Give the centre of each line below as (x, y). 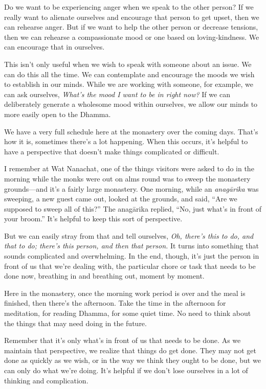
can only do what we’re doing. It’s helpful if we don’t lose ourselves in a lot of (126, 370)
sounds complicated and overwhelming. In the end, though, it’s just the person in (132, 256)
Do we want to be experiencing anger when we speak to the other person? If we (129, 7)
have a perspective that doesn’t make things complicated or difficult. (112, 151)
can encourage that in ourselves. (54, 47)
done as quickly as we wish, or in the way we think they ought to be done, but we (132, 360)
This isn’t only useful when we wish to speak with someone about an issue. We (128, 64)
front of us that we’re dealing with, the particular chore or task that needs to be (130, 266)
